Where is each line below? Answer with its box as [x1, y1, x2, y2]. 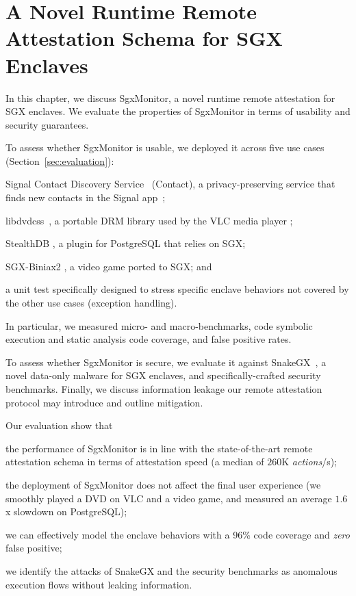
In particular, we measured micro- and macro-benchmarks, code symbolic [5, 318, 313, 333]
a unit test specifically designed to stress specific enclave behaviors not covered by [5, 282, 349, 296]
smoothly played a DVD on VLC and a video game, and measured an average [5, 491, 332, 505]
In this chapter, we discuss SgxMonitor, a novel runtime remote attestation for [5, 90, 335, 105]
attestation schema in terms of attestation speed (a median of [5, 454, 264, 469]
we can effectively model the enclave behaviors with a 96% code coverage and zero [5, 527, 350, 541]
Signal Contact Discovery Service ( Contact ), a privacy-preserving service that [5, 177, 335, 191]
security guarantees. [5, 117, 89, 131]
